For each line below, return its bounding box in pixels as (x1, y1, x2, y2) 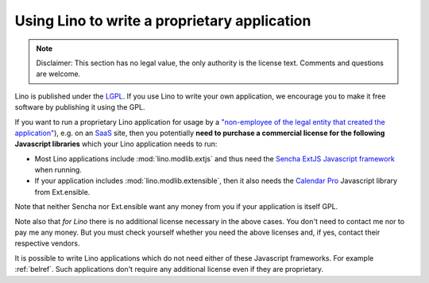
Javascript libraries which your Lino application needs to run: (14, 139, 218, 149)
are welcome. (36, 69, 81, 79)
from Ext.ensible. (34, 187, 91, 196)
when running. (34, 165, 83, 175)
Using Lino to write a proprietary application (14, 12, 311, 29)
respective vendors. (14, 238, 80, 248)
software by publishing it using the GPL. (14, 103, 145, 112)
